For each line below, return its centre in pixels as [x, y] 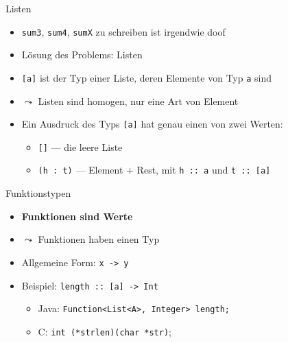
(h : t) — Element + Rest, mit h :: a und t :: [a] [154, 170]
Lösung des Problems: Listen [82, 55]
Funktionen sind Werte [77, 216]
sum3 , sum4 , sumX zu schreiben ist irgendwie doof [123, 31]
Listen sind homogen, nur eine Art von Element [138, 100]
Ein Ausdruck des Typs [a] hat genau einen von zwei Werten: [152, 124]
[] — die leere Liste [80, 146]
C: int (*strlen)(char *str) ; [105, 331]
